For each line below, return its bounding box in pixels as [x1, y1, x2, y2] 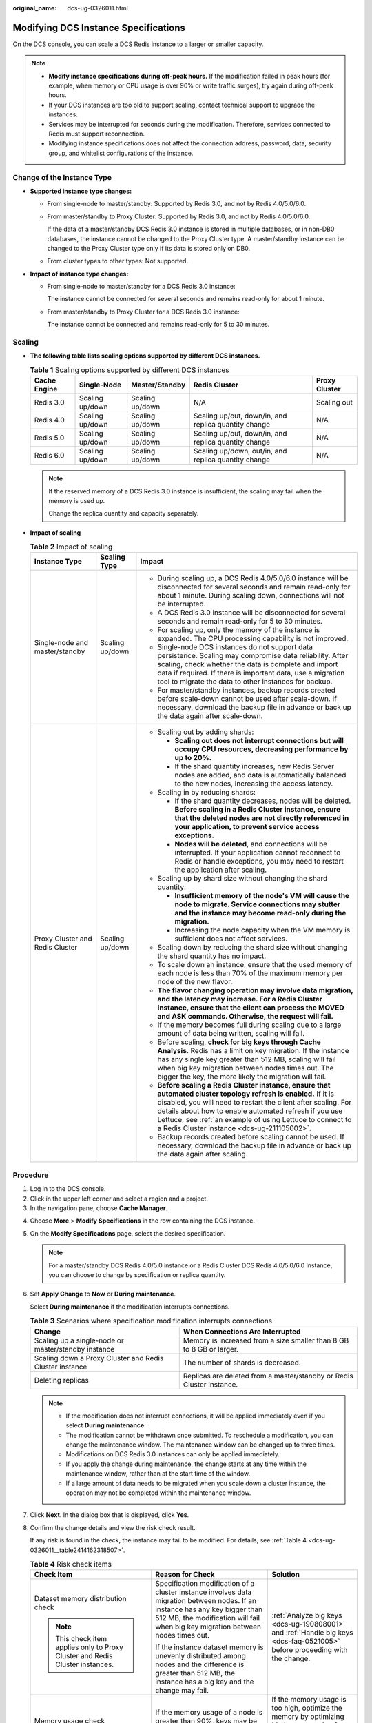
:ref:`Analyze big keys [271, 1611, 342, 1620]
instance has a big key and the [155, 1677, 254, 1686]
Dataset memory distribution [34, 1594, 127, 1604]
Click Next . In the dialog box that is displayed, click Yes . [30, 1511, 189, 1519]
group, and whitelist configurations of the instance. [48, 149, 194, 157]
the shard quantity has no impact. [157, 951, 267, 961]
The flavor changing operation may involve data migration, [157, 986, 353, 995]
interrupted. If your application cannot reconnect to [174, 848, 341, 857]
